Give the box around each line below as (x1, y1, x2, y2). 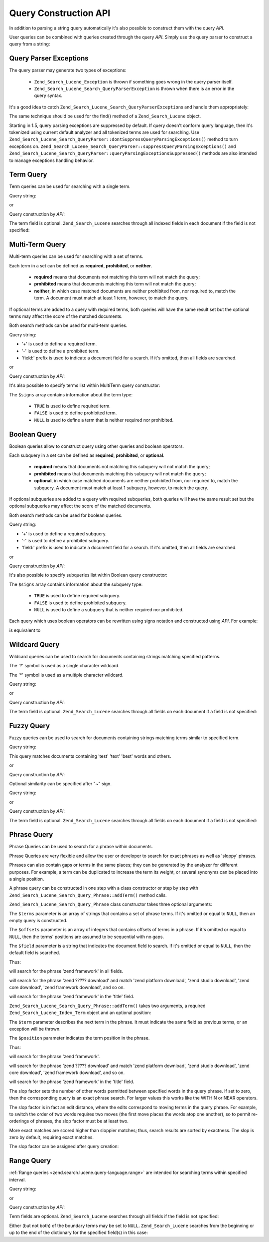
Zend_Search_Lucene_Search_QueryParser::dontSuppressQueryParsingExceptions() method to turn (9, 136, 238, 142)
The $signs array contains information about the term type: (9, 391, 133, 397)
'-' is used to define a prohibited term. (21, 348, 100, 354)
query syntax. (34, 92, 63, 98)
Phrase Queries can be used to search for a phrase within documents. (9, 844, 153, 850)
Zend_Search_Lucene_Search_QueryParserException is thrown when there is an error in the (34, 85, 235, 92)
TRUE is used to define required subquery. (34, 593, 121, 599)
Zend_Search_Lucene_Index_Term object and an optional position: (9, 1010, 151, 1016)
